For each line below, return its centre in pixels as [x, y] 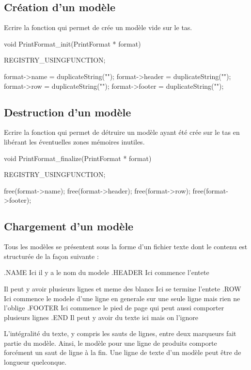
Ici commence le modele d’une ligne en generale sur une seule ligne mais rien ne [122, 298]
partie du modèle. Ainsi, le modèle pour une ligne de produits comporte [110, 343]
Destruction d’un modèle [68, 112]
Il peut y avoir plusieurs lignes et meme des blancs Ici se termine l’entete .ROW [123, 288]
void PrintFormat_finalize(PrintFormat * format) [78, 158]
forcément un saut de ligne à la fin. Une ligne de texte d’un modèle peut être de [123, 352]
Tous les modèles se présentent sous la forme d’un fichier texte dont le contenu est [126, 247]
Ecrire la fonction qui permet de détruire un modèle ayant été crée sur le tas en [122, 132]
